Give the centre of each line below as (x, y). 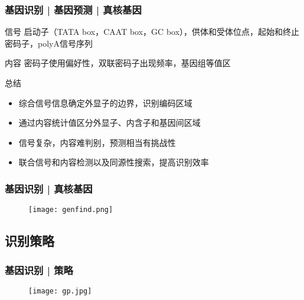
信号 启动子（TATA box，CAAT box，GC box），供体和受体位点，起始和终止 (152, 32)
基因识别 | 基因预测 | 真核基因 (73, 9)
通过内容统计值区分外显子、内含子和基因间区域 (109, 123)
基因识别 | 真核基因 (49, 188)
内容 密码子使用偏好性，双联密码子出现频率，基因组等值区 (118, 63)
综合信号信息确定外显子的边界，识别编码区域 (105, 102)
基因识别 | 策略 (39, 270)
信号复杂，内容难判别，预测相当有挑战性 (97, 142)
